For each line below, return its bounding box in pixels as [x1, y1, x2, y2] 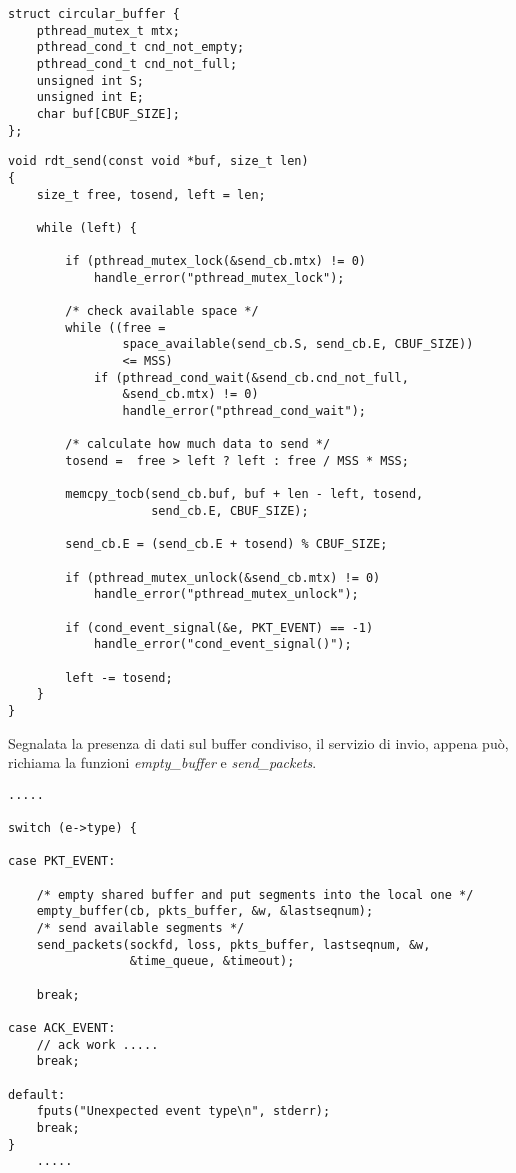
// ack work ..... [36, 1037, 159, 1052]
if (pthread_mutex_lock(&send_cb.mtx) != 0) [65, 254, 366, 269]
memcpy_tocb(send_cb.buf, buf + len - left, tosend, [65, 487, 424, 502]
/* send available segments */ [36, 921, 245, 935]
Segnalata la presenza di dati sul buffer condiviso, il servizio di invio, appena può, [8, 732, 509, 753]
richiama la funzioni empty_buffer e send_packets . [8, 752, 317, 773]
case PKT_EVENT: [8, 854, 116, 869]
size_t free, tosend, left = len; [36, 187, 266, 202]
